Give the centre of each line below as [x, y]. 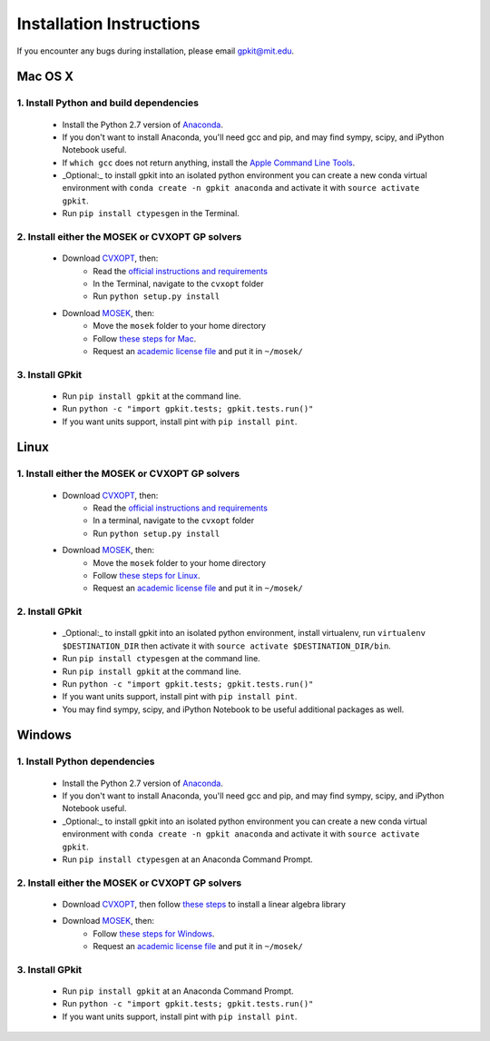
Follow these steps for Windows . [154, 933]
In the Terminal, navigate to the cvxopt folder [178, 283]
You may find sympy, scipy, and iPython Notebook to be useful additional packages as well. [233, 709]
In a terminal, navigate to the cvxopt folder [173, 520]
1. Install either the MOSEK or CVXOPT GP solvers [128, 474]
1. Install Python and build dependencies [108, 103]
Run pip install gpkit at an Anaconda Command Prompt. [178, 991]
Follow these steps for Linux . [147, 575]
